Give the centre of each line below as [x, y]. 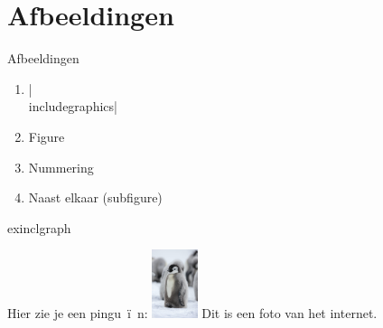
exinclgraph [39, 227]
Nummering [61, 167]
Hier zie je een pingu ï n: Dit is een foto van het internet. [192, 312]
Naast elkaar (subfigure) [95, 197]
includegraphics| [73, 106]
